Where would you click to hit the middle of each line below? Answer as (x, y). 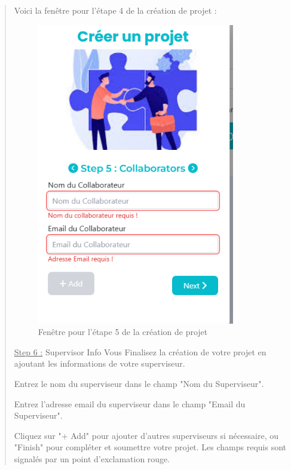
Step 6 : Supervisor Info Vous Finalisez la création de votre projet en (140, 351)
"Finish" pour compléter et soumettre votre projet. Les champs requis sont (150, 447)
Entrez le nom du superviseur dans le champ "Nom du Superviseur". (139, 383)
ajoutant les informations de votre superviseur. (99, 363)
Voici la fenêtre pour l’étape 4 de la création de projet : (115, 10)
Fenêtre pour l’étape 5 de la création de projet (123, 332)
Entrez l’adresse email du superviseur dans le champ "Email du (130, 403)
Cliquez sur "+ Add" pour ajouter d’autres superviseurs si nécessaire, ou (146, 435)
